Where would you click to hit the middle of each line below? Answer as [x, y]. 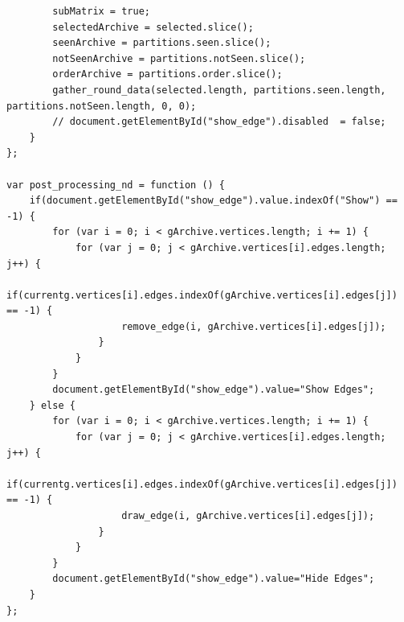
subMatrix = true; [101, 11]
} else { [52, 405]
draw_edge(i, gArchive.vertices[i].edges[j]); [248, 516]
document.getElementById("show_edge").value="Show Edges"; [214, 390]
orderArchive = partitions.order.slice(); [167, 74]
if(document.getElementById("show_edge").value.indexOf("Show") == [213, 201]
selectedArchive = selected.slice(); [153, 27]
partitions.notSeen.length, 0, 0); [102, 106]
